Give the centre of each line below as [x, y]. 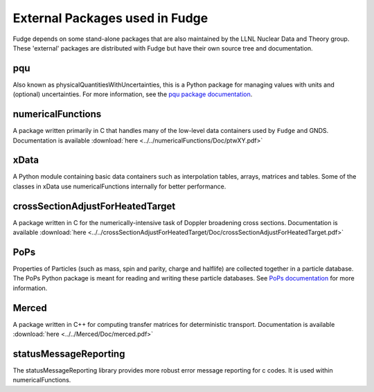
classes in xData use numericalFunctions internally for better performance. [119, 186]
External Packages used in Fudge [110, 18]
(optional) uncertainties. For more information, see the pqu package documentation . [133, 94]
